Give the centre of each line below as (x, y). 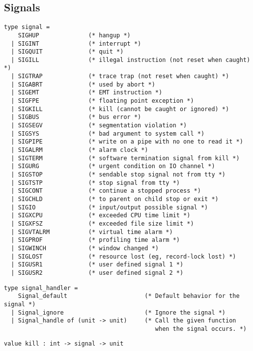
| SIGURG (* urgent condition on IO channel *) (113, 166)
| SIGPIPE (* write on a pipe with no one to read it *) (127, 142)
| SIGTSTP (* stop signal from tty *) (95, 183)
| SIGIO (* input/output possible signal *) (110, 207)
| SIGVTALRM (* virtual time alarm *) (92, 232)
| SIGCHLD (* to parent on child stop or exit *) (115, 199)
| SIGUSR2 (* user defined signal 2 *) (97, 273)
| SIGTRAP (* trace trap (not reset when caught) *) (120, 76)
